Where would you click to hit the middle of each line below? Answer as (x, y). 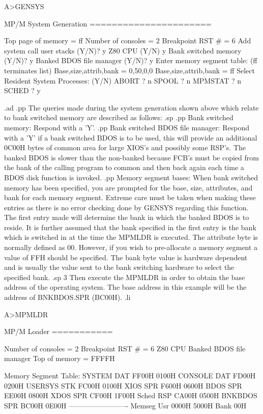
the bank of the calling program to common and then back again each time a (124, 167)
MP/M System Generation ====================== (108, 23)
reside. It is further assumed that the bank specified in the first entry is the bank (130, 227)
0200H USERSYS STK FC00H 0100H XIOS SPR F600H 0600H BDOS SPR (123, 385)
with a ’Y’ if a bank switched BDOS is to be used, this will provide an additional (131, 137)
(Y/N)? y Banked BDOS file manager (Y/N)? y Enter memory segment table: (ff (131, 60)
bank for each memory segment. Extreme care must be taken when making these (130, 197)
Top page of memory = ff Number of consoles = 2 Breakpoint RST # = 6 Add (128, 40)
